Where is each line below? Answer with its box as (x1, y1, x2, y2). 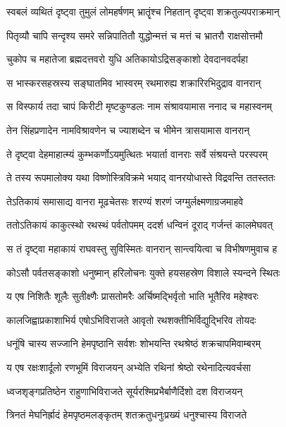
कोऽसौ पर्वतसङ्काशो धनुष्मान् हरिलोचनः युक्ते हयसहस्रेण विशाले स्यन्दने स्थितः (6, 265, 280, 279)
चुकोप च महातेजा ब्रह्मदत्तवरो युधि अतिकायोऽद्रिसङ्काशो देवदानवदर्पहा (6, 52, 248, 66)
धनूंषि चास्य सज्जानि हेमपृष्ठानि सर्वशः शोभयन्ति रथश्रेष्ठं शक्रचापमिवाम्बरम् (6, 336, 261, 351)
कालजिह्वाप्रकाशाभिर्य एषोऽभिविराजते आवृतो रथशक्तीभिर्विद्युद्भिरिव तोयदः (6, 312, 256, 327)
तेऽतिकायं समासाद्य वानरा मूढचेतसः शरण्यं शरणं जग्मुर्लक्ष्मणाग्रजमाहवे (6, 193, 244, 208)
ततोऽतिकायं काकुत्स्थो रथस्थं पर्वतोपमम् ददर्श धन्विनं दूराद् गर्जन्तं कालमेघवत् (6, 217, 273, 232)
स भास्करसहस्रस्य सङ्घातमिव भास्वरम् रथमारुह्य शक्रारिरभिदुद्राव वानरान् (6, 75, 261, 90)
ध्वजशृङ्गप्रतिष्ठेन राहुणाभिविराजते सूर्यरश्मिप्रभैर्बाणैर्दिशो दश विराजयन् (6, 383, 243, 398)
